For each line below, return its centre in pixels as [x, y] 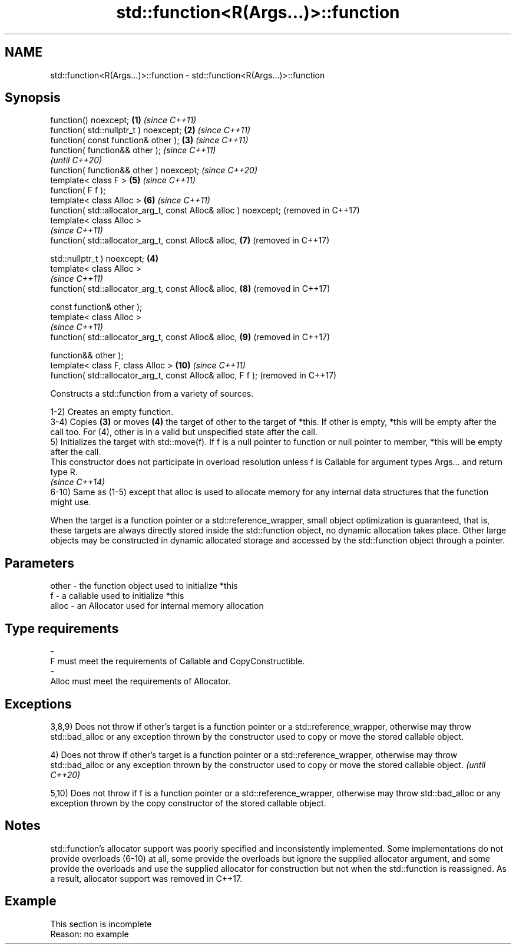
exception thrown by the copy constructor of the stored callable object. [188, 803]
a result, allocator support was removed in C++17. [146, 878]
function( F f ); [78, 190]
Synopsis [33, 98]
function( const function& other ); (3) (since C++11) [149, 140]
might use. [71, 502]
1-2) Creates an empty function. [112, 412]
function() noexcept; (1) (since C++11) [123, 120]
